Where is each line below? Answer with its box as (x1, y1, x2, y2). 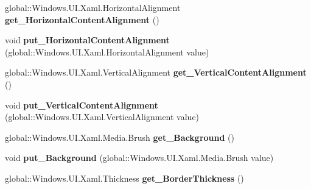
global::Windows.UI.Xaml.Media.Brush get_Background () (5, 130, 234, 143)
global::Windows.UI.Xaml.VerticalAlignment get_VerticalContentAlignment (5, 66, 307, 79)
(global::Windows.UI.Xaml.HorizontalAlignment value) (5, 45, 209, 58)
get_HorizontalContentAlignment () (5, 13, 159, 26)
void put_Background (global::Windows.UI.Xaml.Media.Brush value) (5, 151, 274, 164)
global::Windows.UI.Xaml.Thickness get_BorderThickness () (5, 171, 244, 184)
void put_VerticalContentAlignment (5, 98, 158, 111)
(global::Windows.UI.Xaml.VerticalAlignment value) (5, 110, 200, 123)
